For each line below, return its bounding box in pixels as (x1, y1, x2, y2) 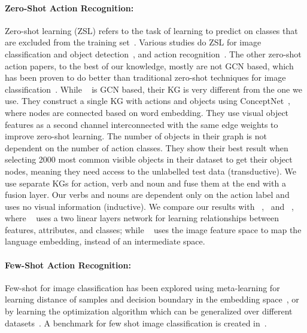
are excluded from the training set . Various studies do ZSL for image (5, 36, 262, 48)
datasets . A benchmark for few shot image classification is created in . (5, 316, 267, 329)
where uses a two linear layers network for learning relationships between (5, 212, 279, 224)
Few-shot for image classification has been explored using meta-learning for (5, 281, 280, 294)
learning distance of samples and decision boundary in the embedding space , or (5, 293, 299, 305)
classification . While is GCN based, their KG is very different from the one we (5, 83, 302, 95)
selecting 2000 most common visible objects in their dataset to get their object (5, 153, 293, 166)
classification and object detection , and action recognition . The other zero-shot (5, 47, 302, 60)
